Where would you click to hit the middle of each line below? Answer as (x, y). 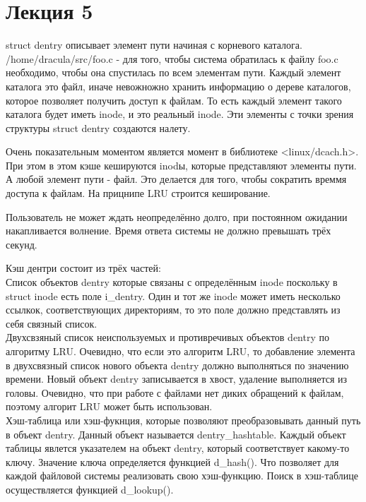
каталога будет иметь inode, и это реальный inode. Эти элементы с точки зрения (180, 114)
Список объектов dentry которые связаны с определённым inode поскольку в (172, 282)
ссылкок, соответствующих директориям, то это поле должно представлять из (173, 310)
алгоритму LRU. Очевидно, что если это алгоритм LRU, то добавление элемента (181, 351)
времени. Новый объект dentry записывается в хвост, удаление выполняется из (177, 379)
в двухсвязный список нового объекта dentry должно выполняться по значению (177, 365)
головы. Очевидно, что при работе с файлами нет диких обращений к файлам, (175, 392)
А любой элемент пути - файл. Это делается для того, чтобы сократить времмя (176, 179)
